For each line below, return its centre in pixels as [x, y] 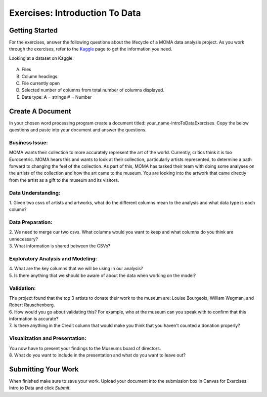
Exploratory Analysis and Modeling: [53, 259]
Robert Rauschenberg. [32, 305]
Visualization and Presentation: [48, 338]
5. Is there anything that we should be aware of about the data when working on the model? [103, 275]
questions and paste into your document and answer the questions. [78, 130]
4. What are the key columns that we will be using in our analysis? [76, 269]
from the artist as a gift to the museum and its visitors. [64, 180]
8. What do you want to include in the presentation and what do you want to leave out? [97, 355]
